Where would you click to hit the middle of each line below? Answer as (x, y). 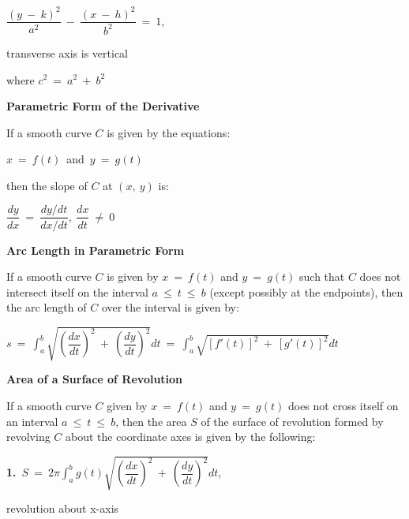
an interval (32, 421)
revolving (28, 437)
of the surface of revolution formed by (292, 421)
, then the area (151, 421)
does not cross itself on (343, 406)
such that (322, 276)
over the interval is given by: (170, 307)
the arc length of (47, 307)
